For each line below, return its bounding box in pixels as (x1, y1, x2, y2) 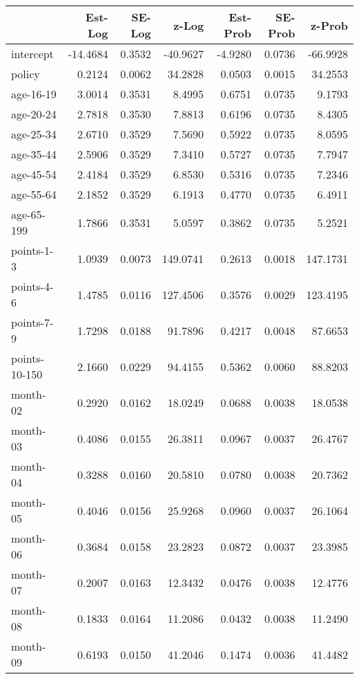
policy (11, 66, 40, 82)
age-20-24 (11, 106, 57, 122)
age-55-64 (11, 186, 57, 202)
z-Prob (311, 17, 348, 33)
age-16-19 (11, 86, 57, 102)
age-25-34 (11, 126, 57, 142)
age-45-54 (11, 166, 57, 182)
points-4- (11, 278, 54, 294)
